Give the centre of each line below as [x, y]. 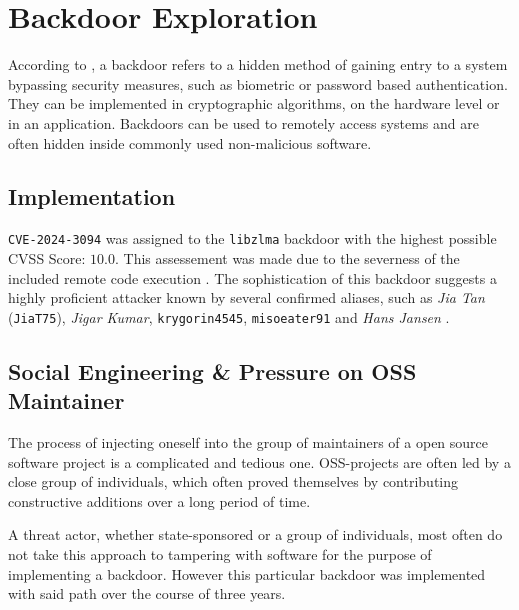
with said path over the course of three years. [147, 593]
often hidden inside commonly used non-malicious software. [190, 142]
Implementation [92, 196]
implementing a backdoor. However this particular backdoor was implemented [247, 573]
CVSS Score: [47, 257]
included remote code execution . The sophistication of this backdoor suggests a [252, 277]
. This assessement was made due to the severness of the [287, 257]
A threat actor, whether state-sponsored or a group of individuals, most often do [255, 534]
